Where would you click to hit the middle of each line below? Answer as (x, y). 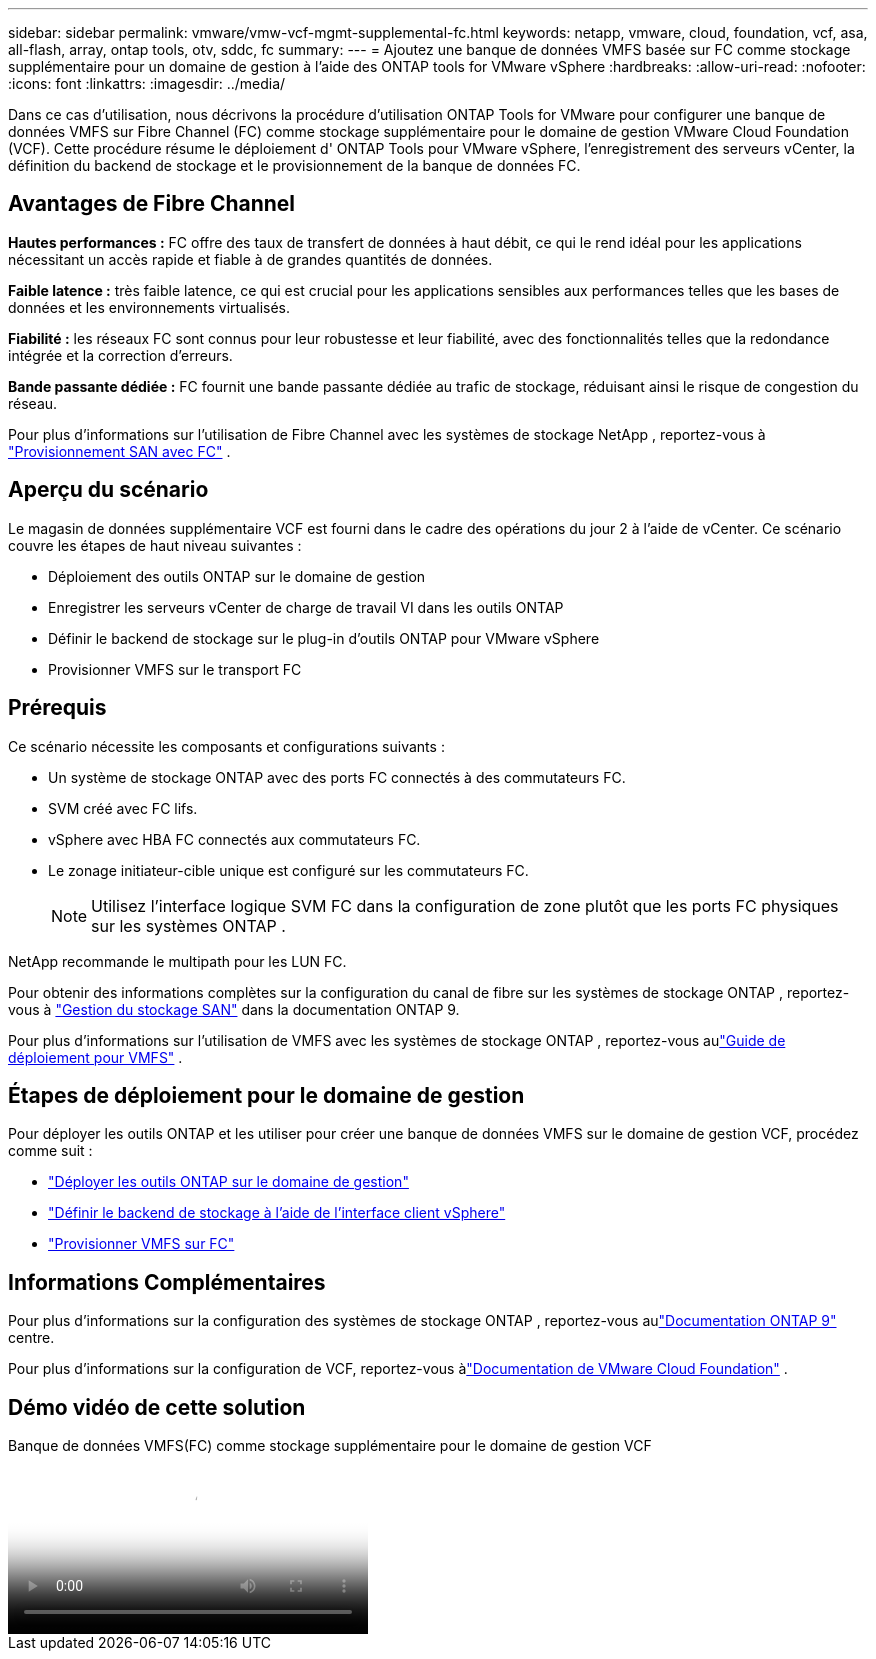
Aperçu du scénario (108, 490)
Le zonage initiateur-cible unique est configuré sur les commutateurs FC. (288, 870)
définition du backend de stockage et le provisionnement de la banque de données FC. (294, 165)
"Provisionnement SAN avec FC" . (119, 451)
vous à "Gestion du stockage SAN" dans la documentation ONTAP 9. (234, 1009)
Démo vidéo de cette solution (157, 1407)
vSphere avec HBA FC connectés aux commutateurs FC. (234, 839)
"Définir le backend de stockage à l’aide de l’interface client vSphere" (277, 1213)
